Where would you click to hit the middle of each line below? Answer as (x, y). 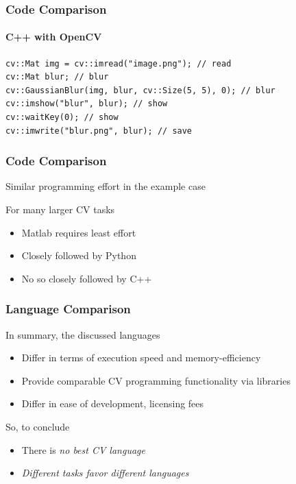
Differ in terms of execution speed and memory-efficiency (141, 358)
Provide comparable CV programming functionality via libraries (156, 380)
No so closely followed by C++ (87, 278)
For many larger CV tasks (60, 209)
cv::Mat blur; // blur (57, 77)
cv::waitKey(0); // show (62, 118)
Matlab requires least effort (79, 232)
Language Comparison (68, 309)
